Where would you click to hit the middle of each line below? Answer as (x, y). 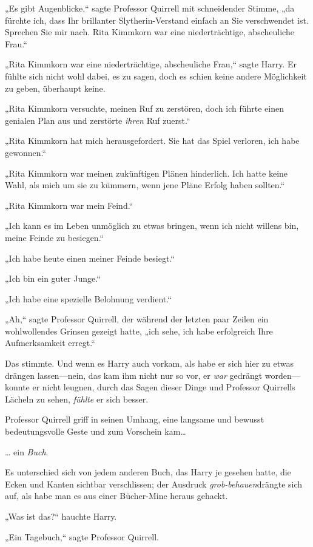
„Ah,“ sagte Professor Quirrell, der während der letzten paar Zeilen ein (137, 319)
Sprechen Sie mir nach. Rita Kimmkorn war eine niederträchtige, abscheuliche (150, 32)
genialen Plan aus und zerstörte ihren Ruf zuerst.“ (98, 120)
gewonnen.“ (26, 152)
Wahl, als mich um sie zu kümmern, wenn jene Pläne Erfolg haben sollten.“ (145, 185)
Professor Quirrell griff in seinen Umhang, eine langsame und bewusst (135, 419)
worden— (282, 375)
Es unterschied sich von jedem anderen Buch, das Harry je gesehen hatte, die (148, 472)
